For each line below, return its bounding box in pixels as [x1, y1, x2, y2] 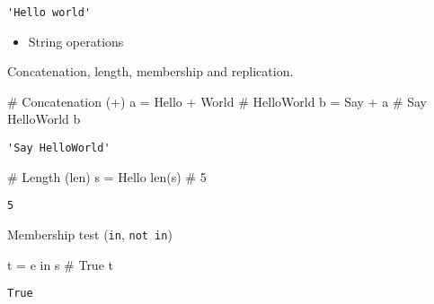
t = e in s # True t [7, 255, 113, 274]
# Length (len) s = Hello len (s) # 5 [7, 167, 207, 186]
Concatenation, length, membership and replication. [7, 62, 294, 81]
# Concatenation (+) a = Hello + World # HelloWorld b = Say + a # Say [7, 91, 427, 110]
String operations [28, 31, 124, 50]
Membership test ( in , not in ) [7, 224, 173, 243]
